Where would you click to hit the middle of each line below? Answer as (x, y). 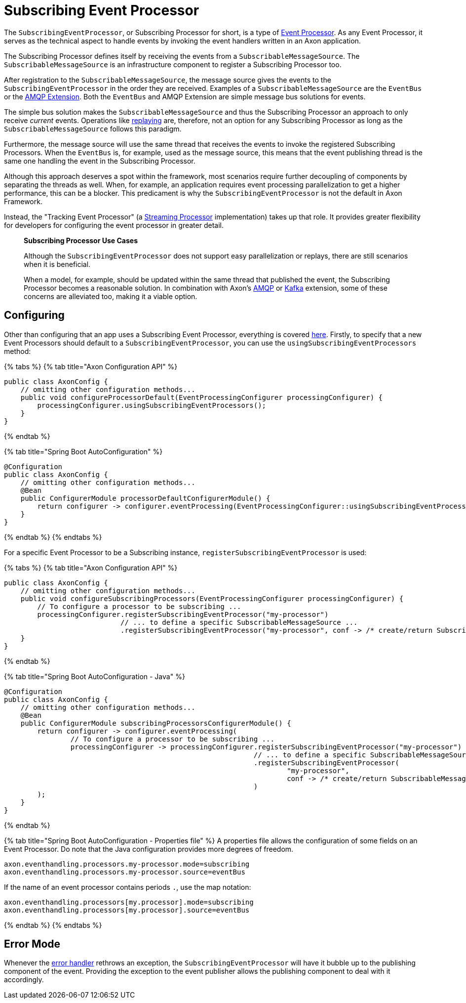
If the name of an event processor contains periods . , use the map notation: (128, 887)
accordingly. (24, 980)
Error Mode (32, 944)
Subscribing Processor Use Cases (81, 240)
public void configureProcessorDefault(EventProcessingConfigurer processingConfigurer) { (202, 397)
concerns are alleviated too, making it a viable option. (111, 296)
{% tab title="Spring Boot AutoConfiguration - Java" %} (95, 676)
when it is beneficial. (57, 264)
